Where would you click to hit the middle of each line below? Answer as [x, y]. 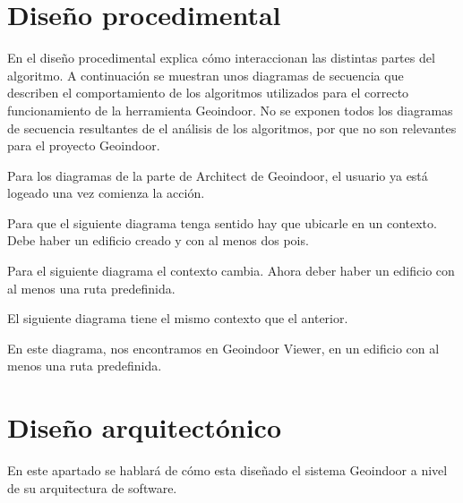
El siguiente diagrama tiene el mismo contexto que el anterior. [178, 318]
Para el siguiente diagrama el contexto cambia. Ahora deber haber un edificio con [231, 271]
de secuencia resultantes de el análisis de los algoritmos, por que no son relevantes [232, 128]
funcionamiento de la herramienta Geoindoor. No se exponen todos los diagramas [230, 110]
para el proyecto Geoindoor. [84, 145]
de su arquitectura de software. [92, 487]
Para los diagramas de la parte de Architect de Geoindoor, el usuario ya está [218, 175]
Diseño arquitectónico [144, 427]
